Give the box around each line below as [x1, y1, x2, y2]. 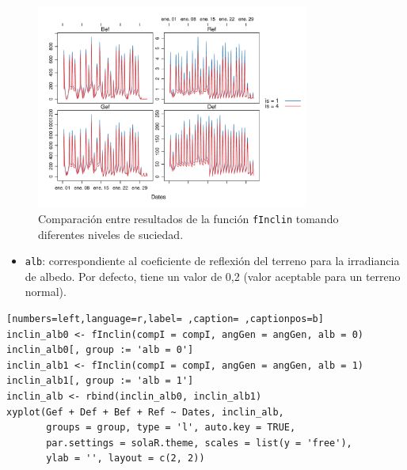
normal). [25, 283, 67, 300]
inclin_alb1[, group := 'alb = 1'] [6, 375, 194, 387]
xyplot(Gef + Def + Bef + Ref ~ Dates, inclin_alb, [6, 406, 284, 418]
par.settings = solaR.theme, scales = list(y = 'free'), [46, 437, 352, 449]
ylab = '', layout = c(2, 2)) [46, 453, 205, 464]
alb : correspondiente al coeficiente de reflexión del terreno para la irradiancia [25, 252, 400, 269]
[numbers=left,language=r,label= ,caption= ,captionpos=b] [6, 313, 324, 325]
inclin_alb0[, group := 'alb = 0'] [6, 344, 194, 356]
